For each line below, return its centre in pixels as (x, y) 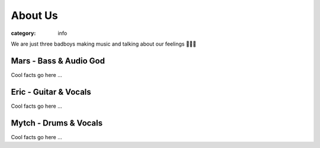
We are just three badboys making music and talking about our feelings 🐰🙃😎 (104, 44)
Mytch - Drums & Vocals (57, 123)
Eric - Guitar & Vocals (51, 92)
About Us (35, 15)
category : (23, 33)
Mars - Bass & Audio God (58, 61)
